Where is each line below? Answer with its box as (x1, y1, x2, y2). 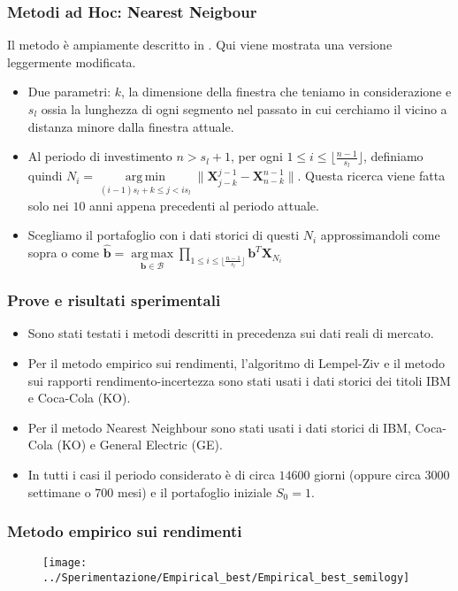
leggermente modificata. (7, 52, 136, 71)
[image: (42, 556, 88, 570)
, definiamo (363, 147, 424, 165)
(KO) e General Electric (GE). (57, 435, 223, 454)
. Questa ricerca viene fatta (297, 166, 446, 185)
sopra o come (27, 243, 100, 262)
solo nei (27, 196, 69, 214)
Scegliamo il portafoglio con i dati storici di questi (27, 226, 300, 244)
